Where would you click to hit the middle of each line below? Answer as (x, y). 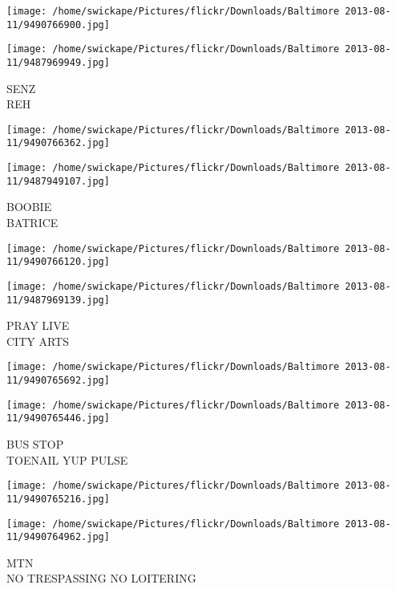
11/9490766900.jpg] (58, 24)
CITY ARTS (38, 341)
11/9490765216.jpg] (58, 499)
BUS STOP (35, 444)
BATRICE (32, 223)
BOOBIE (29, 207)
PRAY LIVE (38, 325)
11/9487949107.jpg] (58, 181)
